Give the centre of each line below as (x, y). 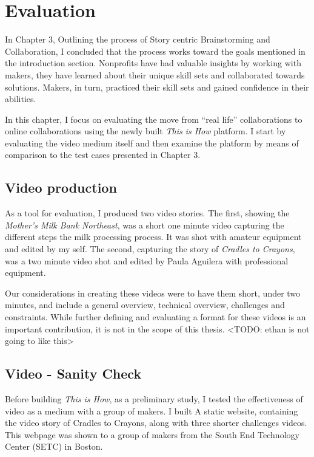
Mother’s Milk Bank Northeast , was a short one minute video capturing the (145, 225)
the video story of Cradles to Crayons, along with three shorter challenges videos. (156, 423)
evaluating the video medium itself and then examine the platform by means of (152, 143)
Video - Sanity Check (73, 373)
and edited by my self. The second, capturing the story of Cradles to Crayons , (150, 249)
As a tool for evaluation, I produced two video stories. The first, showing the (147, 213)
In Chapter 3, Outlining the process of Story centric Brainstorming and (138, 39)
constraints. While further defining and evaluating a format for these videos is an (155, 317)
